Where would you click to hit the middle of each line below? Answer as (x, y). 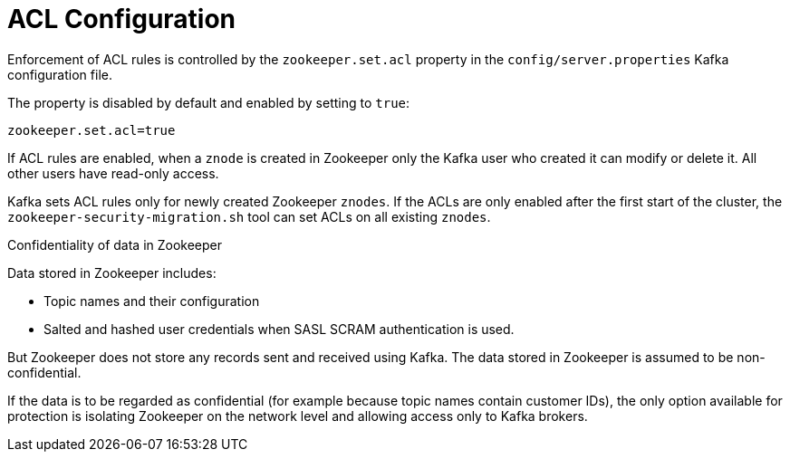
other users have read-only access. (113, 173)
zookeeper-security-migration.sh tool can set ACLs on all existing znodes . (249, 216)
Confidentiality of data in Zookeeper (115, 244)
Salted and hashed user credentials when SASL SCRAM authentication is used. (279, 329)
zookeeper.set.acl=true (92, 130)
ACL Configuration (122, 19)
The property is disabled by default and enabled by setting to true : (209, 102)
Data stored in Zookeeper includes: (112, 273)
